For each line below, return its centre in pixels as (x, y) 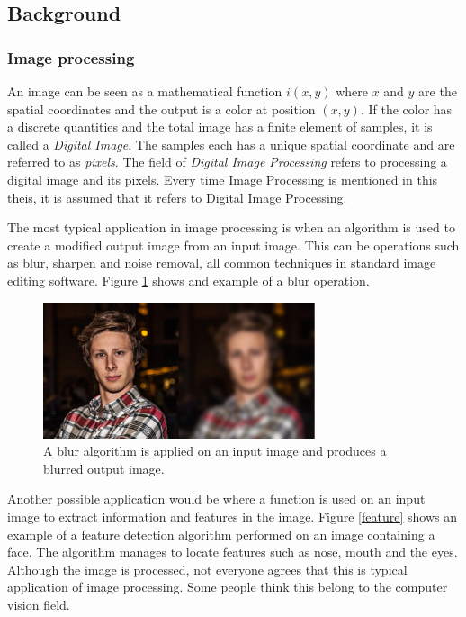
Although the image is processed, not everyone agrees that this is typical (207, 569)
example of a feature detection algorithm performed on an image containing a (221, 534)
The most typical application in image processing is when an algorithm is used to (231, 227)
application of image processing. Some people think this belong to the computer (228, 587)
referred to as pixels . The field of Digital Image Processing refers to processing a (227, 162)
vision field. (39, 605)
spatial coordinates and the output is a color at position (161, 109)
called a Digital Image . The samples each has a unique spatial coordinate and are (231, 144)
